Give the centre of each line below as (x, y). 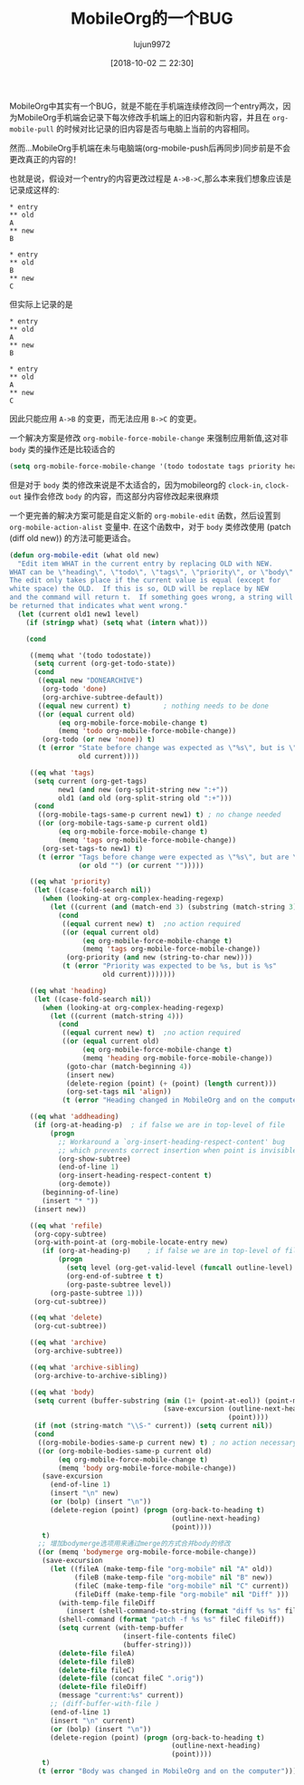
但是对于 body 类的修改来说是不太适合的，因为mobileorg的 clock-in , (136, 485)
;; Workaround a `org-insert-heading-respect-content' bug (171, 1142)
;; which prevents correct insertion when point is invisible (177, 1150)
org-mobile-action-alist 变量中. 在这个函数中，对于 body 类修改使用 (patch (150, 526)
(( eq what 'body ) (62, 1392)
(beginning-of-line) (81, 1192)
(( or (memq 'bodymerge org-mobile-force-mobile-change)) (147, 1552)
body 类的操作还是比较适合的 (62, 449)
